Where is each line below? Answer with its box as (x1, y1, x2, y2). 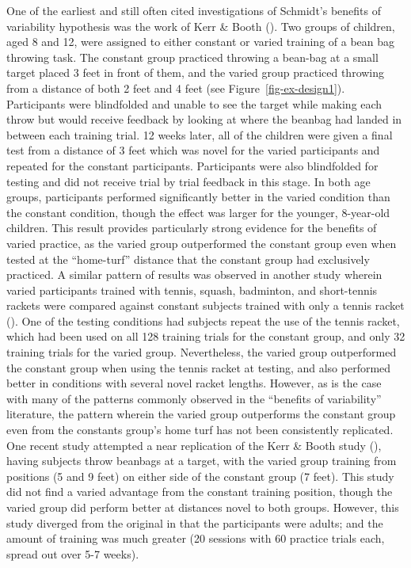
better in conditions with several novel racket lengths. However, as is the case (6, 375, 382, 391)
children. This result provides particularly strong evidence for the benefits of (6, 219, 377, 236)
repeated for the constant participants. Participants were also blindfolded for (6, 157, 379, 173)
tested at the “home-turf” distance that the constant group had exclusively (6, 250, 370, 267)
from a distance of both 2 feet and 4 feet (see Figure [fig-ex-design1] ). (6, 79, 345, 96)
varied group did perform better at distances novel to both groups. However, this (6, 499, 399, 515)
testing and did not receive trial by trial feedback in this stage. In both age (6, 173, 371, 189)
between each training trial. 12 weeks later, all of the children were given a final (6, 126, 393, 143)
